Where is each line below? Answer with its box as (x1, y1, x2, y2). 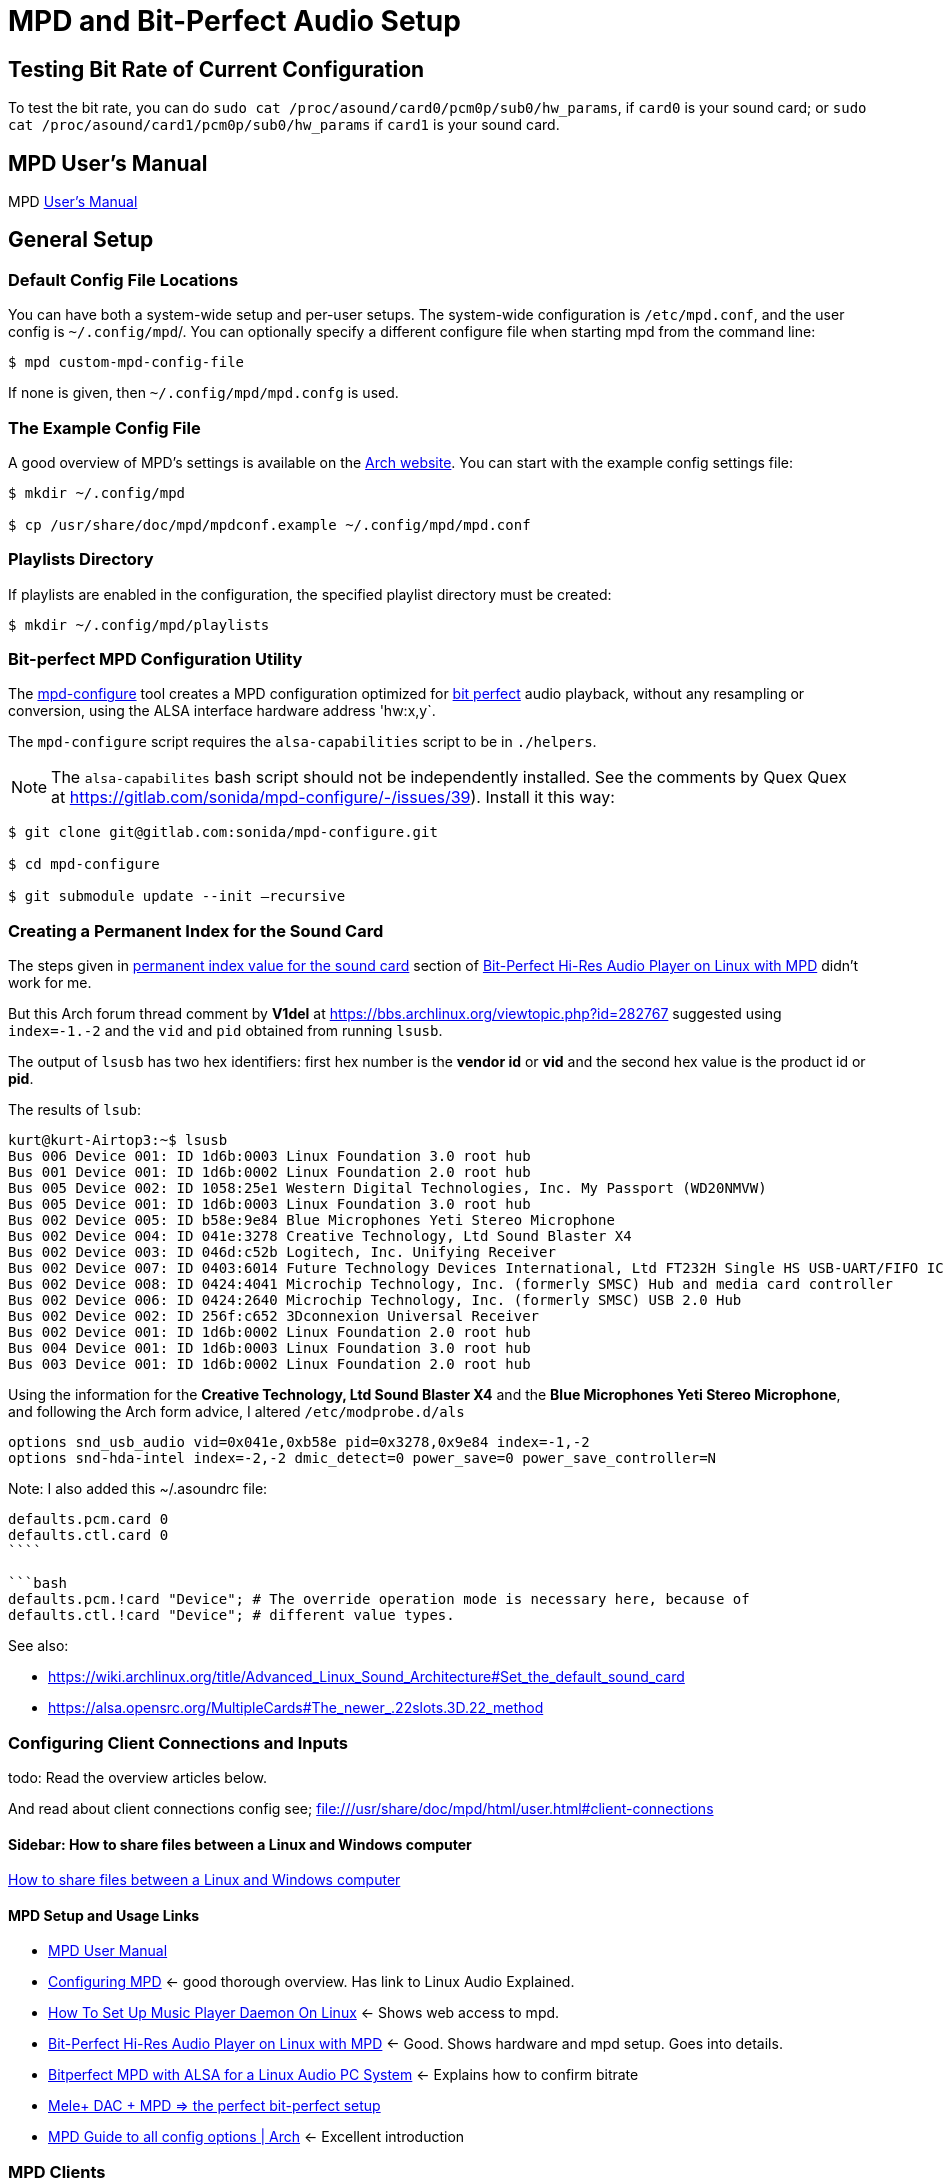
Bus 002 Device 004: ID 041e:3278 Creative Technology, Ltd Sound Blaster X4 (8, 1228, 632, 1245)
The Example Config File (8, 417, 201, 438)
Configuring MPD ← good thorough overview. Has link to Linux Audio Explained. (48, 1973, 575, 1991)
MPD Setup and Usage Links (8, 1906, 200, 1924)
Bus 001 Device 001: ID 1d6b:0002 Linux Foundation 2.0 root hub (8, 1164, 531, 1181)
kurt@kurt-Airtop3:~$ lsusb (8, 1132, 228, 1149)
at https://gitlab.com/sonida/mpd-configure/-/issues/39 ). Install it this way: (51, 787, 615, 808)
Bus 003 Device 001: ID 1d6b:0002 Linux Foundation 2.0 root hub (8, 1356, 531, 1373)
